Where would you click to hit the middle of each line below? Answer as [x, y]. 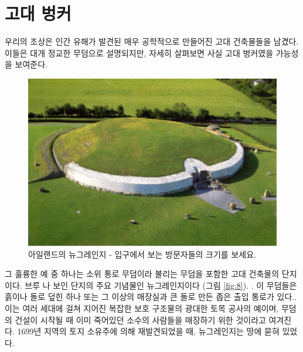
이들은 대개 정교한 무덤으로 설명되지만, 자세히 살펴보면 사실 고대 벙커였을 [139, 53]
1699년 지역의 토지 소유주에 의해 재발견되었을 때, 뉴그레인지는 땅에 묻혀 [148, 331]
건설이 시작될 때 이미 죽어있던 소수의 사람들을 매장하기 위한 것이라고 [140, 319]
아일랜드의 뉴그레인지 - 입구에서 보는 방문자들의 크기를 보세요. [142, 254]
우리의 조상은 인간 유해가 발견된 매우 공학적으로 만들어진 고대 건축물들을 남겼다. [152, 41]
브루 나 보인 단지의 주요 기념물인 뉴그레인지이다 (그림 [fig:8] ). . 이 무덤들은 [161, 285]
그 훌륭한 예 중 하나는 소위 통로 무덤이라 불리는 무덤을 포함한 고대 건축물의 [142, 274]
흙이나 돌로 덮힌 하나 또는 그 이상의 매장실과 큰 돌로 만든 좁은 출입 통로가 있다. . [151, 297]
